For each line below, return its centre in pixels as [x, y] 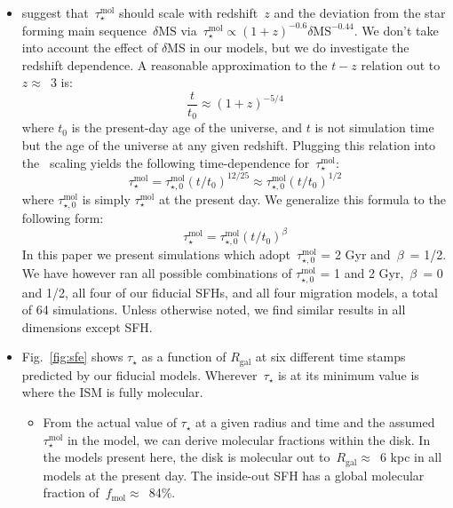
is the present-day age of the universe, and [187, 127]
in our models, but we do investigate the [299, 48]
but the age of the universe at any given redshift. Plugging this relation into [229, 145]
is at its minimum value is [348, 374]
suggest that [55, 12]
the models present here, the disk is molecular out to [187, 457]
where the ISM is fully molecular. [112, 392]
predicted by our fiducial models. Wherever [139, 374]
